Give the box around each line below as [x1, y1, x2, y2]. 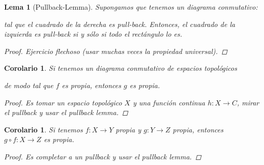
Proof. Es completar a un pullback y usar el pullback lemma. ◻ [4, 151, 201, 161]
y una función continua [133, 97, 206, 107]
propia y [115, 124, 141, 134]
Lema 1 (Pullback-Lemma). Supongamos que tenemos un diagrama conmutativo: [4, 2, 258, 12]
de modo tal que [4, 79, 53, 90]
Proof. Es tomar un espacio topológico [4, 97, 122, 107]
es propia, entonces [62, 79, 121, 90]
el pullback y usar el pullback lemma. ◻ [4, 107, 128, 118]
